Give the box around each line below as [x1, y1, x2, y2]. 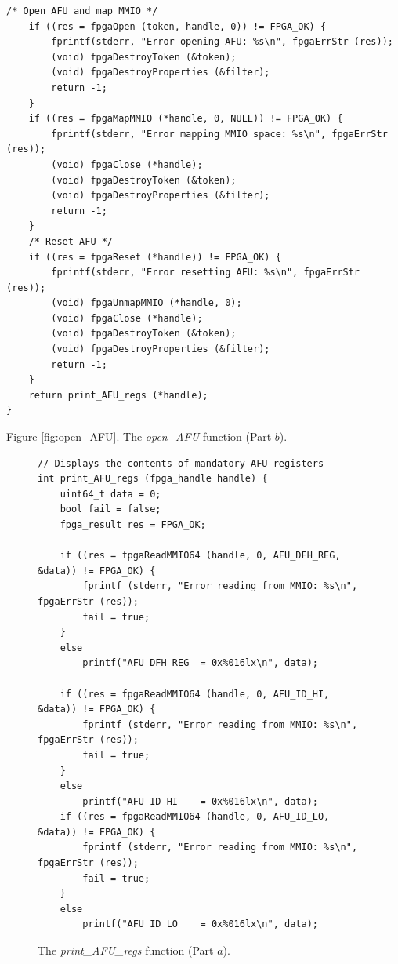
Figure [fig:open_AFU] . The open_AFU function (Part [6, 428, 272, 445]
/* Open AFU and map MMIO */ [6, 5, 158, 16]
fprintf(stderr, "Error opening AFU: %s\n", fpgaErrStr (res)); [51, 36, 393, 48]
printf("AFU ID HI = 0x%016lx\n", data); [82, 795, 318, 807]
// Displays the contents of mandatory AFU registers [38, 457, 324, 469]
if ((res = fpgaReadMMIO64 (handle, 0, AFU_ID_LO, [60, 811, 330, 823]
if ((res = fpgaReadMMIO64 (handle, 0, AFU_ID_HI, [60, 688, 330, 700]
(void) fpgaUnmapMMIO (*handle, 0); [51, 297, 242, 309]
